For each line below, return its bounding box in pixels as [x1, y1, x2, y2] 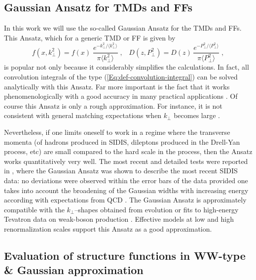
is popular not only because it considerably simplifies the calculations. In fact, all [4, 62, 249, 72]
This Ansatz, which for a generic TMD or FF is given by [4, 32, 176, 42]
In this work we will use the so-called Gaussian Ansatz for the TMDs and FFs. [4, 23, 242, 33]
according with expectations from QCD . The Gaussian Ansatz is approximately [4, 195, 247, 205]
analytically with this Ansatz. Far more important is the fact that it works [4, 81, 230, 91]
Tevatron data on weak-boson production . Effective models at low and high [4, 214, 234, 224]
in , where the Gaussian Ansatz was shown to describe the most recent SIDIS [4, 165, 238, 176]
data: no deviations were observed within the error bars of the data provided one [4, 175, 248, 185]
